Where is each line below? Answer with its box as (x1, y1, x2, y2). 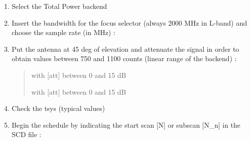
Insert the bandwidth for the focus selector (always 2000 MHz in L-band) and (11, 17, 248, 28)
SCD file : (11, 129, 42, 140)
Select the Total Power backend (11, 1, 107, 11)
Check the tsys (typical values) (11, 103, 105, 113)
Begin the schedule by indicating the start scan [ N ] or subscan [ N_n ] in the (11, 119, 241, 130)
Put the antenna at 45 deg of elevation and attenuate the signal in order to (11, 43, 239, 54)
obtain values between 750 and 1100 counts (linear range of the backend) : (11, 53, 237, 64)
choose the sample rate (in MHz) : (11, 27, 116, 37)
